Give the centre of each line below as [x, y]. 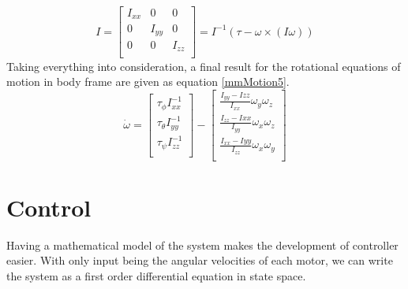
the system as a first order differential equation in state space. [156, 276]
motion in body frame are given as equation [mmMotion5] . [148, 82]
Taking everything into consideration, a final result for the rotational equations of [204, 66]
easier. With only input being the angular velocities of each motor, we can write [200, 260]
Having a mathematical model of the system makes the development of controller [202, 245]
